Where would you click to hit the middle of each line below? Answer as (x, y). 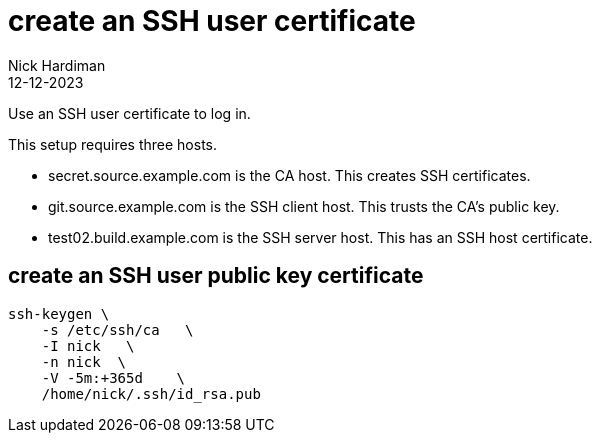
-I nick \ (88, 345)
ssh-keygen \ (59, 313)
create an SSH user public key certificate (216, 276)
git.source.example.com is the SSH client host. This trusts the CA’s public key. (304, 206)
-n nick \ (84, 361)
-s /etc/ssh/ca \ (117, 329)
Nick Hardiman (57, 65)
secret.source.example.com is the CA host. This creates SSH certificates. (289, 175)
